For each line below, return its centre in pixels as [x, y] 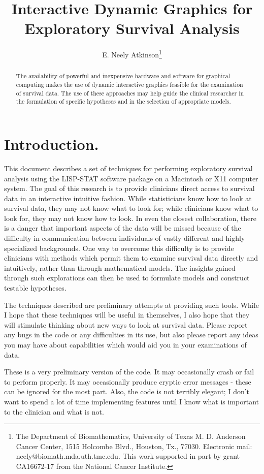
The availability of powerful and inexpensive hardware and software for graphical [123, 76]
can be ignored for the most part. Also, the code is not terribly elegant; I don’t [127, 391]
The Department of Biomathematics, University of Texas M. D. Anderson [131, 436]
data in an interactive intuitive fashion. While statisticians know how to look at [128, 198]
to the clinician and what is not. [54, 411]
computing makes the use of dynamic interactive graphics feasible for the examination [129, 85]
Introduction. [52, 144]
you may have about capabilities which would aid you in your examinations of [125, 345]
